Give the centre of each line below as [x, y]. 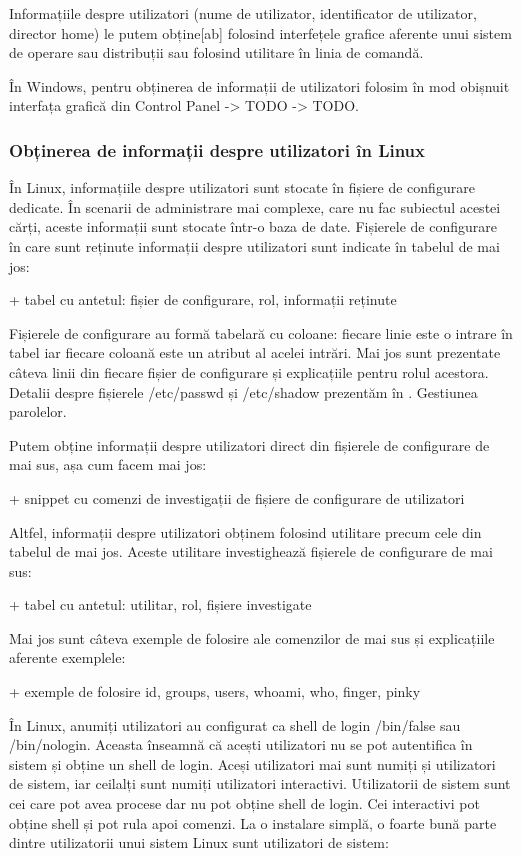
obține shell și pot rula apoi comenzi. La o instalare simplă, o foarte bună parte [253, 822]
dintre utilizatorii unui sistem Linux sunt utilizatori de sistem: [199, 842]
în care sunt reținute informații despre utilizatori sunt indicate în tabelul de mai [254, 245]
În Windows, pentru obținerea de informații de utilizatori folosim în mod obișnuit [259, 85]
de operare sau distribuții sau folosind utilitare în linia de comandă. [216, 52]
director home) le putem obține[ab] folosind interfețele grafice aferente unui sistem [260, 32]
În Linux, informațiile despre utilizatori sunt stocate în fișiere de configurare [242, 187]
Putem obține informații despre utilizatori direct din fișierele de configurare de [249, 444]
